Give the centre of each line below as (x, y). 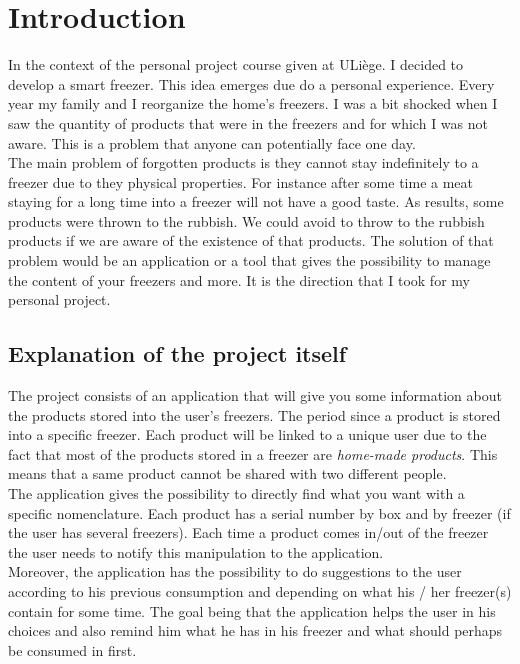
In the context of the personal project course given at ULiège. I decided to (236, 64)
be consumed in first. (72, 649)
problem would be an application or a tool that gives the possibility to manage (249, 260)
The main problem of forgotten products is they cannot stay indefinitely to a (243, 162)
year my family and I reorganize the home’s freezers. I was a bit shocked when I (253, 103)
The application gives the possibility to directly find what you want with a (236, 493)
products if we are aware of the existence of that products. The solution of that (251, 240)
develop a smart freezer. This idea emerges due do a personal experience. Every (251, 83)
